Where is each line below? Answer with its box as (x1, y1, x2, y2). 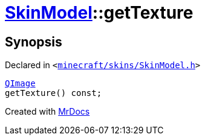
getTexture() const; (5, 88, 102, 98)
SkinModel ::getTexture (5, 2, 194, 23)
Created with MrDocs (5, 106, 90, 117)
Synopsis (5, 34, 62, 49)
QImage (5, 78, 36, 89)
